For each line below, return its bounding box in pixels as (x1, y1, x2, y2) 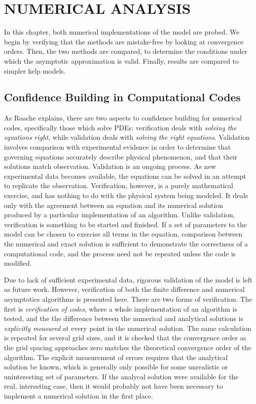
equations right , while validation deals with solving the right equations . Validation (4, 132, 250, 142)
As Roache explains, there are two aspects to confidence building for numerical (4, 113, 242, 123)
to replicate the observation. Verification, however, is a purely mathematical (4, 180, 233, 191)
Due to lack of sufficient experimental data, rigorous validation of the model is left (4, 274, 253, 284)
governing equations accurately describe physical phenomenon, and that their (4, 151, 238, 162)
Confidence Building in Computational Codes (4, 89, 241, 105)
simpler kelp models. (4, 65, 66, 76)
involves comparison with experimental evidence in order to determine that (4, 142, 231, 152)
